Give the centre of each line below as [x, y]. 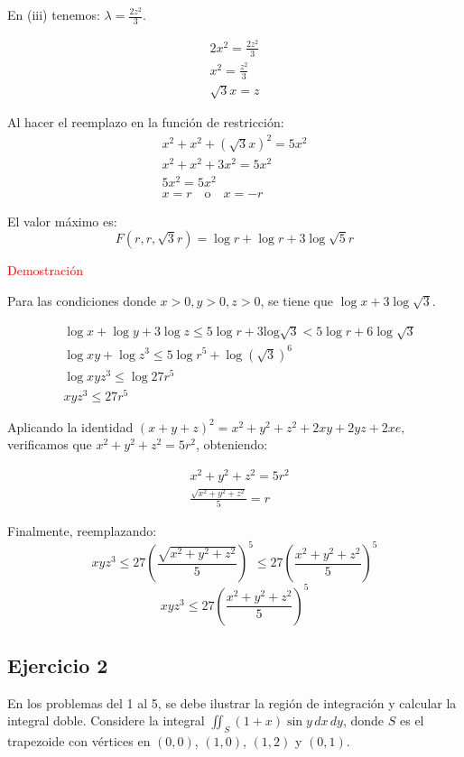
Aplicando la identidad [70, 426]
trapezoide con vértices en [79, 741]
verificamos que [50, 444]
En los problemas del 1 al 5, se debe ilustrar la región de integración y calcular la [232, 702]
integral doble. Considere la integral [106, 720]
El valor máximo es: [62, 221]
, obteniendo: [232, 444]
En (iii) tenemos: [54, 14]
